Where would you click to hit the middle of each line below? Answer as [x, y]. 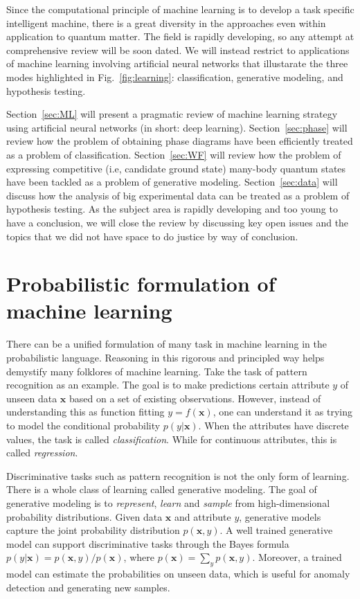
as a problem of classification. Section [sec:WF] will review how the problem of [174, 154]
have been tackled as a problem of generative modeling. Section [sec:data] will [172, 182]
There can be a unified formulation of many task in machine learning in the [166, 344]
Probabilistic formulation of [141, 284]
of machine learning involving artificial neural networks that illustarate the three [177, 63]
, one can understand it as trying [282, 412]
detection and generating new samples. [88, 587]
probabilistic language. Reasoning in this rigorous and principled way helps [165, 357]
